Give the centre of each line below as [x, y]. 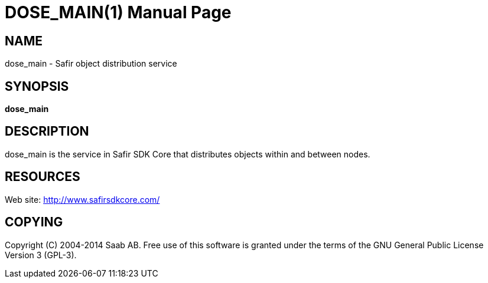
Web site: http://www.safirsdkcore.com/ [82, 199]
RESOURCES [43, 177]
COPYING [34, 222]
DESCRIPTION [47, 131]
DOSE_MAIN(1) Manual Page [118, 12]
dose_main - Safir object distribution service [91, 64]
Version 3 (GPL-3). [41, 255]
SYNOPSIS [37, 86]
